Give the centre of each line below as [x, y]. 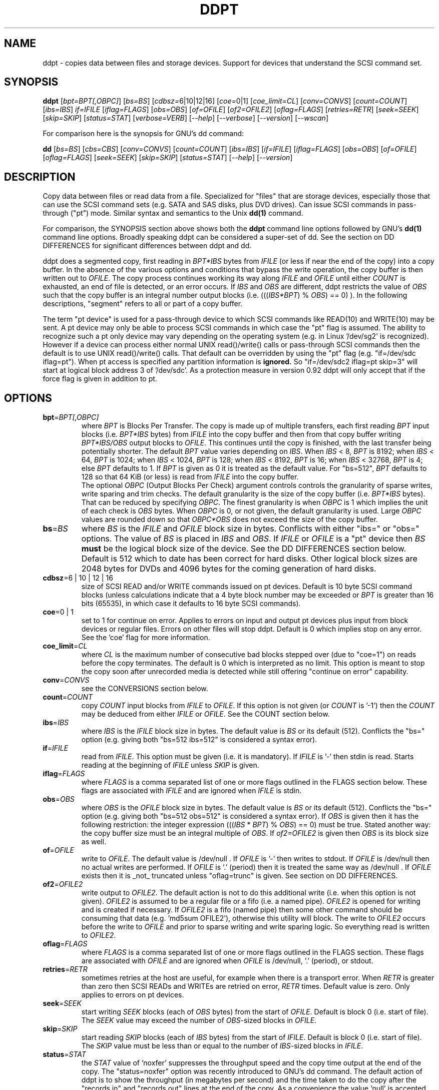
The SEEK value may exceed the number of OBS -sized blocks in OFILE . [199, 1020]
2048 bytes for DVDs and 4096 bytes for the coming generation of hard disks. [229, 569]
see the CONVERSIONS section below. [145, 689]
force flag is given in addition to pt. [100, 379]
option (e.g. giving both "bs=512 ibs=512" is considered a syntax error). [199, 740]
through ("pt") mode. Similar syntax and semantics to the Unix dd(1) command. [173, 213]
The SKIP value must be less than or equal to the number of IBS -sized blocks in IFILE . [222, 1046]
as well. [94, 842]
